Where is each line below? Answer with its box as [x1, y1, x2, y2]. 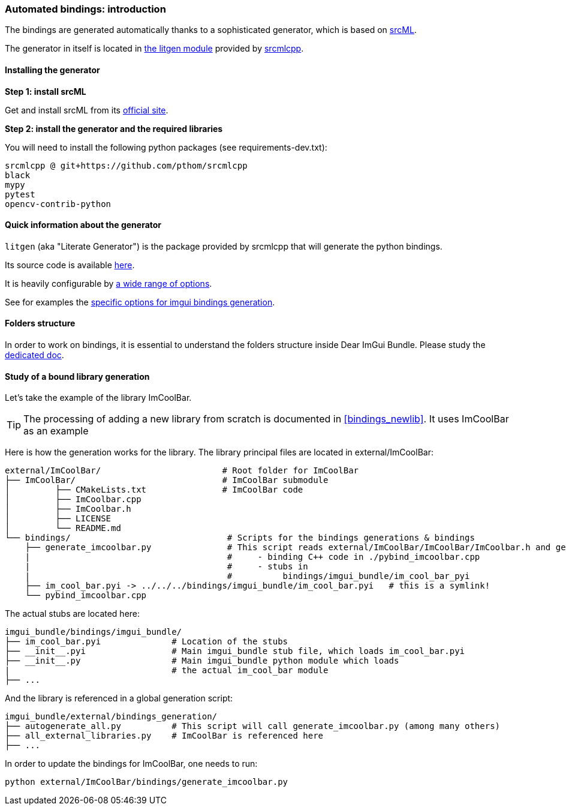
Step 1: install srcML [5, 86, 86, 97]
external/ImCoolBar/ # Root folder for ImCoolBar [5, 466, 359, 476]
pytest [5, 189, 35, 199]
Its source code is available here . [5, 259, 135, 270]
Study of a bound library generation [5, 371, 150, 382]
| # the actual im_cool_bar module [5, 665, 329, 676]
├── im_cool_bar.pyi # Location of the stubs [5, 637, 288, 647]
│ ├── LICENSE [5, 514, 112, 524]
